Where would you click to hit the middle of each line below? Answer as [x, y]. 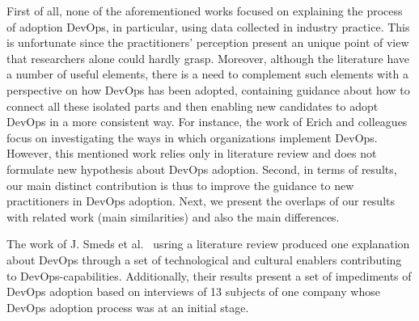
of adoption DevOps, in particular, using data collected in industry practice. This [208, 26]
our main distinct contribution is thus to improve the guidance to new [180, 185]
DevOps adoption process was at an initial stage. [128, 307]
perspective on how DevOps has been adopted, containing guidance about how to [208, 89]
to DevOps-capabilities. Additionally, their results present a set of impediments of [209, 275]
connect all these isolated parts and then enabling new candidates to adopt [193, 106]
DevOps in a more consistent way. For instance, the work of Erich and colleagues [207, 122]
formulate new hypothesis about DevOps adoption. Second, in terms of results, [202, 169]
